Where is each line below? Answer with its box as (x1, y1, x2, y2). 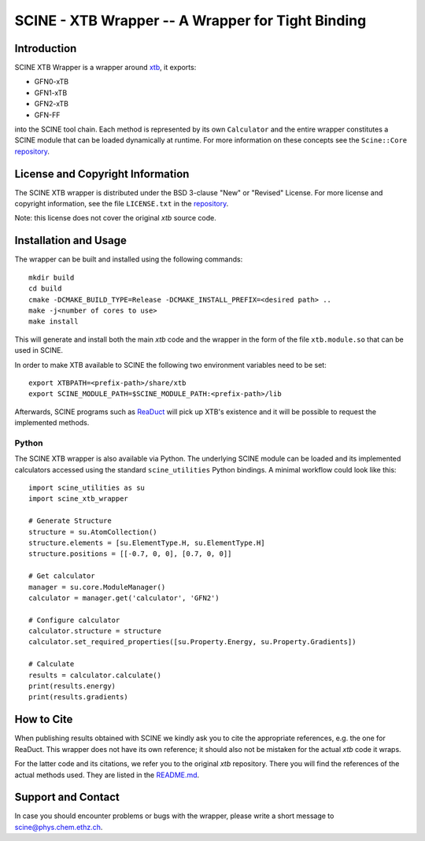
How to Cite (14, 713, 73, 726)
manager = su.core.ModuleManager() (28, 583, 166, 591)
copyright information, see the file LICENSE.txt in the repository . (14, 199, 229, 209)
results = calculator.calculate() (28, 670, 161, 680)
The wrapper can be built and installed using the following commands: (14, 254, 243, 264)
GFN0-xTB (34, 77, 69, 87)
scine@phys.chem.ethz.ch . (14, 822, 103, 832)
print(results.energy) (28, 682, 116, 691)
